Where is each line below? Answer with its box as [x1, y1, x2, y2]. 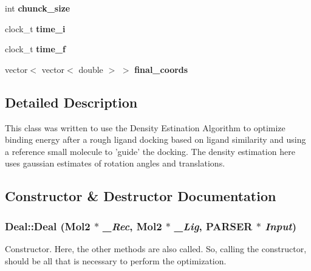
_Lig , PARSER [174, 218, 253, 233]
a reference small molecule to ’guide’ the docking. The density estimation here [5, 145, 295, 157]
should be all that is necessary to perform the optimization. [5, 254, 227, 267]
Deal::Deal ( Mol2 [5, 218, 91, 233]
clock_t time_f [5, 43, 66, 55]
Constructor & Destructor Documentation [5, 187, 276, 205]
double [78, 63, 103, 75]
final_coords [134, 63, 188, 75]
